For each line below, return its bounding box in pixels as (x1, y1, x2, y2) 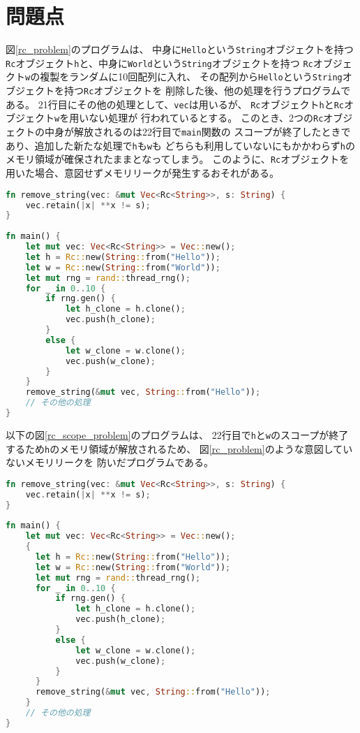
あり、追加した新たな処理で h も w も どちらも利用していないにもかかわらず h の (6, 138, 355, 152)
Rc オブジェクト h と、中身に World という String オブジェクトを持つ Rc (6, 55, 313, 70)
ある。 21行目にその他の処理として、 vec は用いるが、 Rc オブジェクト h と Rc (6, 96, 344, 111)
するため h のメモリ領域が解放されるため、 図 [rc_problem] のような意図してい (6, 441, 353, 456)
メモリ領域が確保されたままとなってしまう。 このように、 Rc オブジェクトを (6, 152, 350, 166)
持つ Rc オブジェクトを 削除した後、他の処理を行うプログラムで (63, 83, 351, 98)
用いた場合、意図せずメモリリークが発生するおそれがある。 (6, 166, 279, 180)
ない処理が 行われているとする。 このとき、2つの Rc (89, 110, 324, 125)
